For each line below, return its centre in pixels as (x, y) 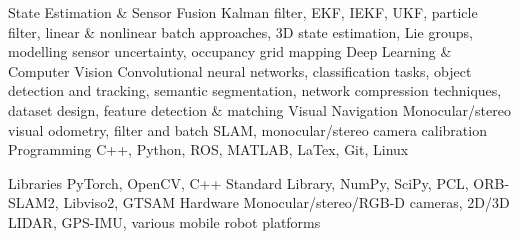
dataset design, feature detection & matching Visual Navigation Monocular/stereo (259, 109)
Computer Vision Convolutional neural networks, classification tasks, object (240, 70)
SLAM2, (33, 202)
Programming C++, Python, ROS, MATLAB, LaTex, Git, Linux (208, 149)
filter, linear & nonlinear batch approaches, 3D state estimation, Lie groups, (240, 31)
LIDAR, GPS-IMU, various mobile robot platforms (164, 221)
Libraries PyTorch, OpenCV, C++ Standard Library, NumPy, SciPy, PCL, (238, 182)
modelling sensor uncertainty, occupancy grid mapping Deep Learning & (230, 51)
